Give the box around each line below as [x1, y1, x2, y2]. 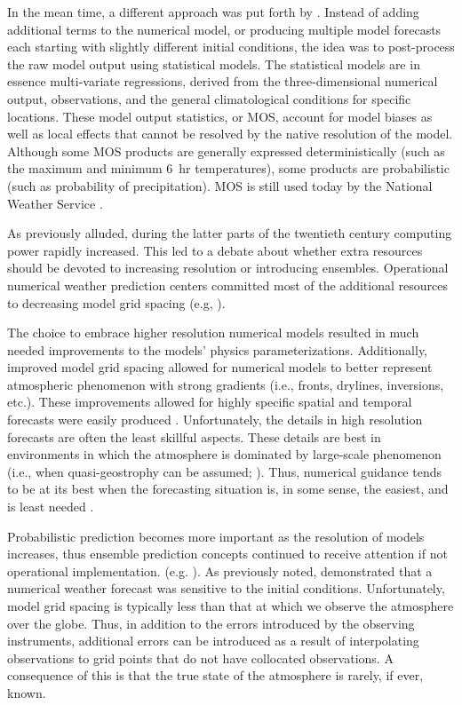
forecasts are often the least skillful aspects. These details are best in [7, 427, 381, 446]
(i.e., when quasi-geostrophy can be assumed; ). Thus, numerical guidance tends [7, 462, 442, 480]
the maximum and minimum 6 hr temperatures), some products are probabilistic [7, 159, 450, 178]
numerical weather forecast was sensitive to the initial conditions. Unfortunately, [7, 579, 445, 598]
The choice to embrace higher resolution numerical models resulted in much [7, 323, 419, 342]
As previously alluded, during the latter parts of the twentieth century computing [7, 224, 452, 242]
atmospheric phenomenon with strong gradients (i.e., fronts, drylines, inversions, [7, 375, 444, 393]
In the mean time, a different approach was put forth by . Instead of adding [7, 3, 419, 20]
